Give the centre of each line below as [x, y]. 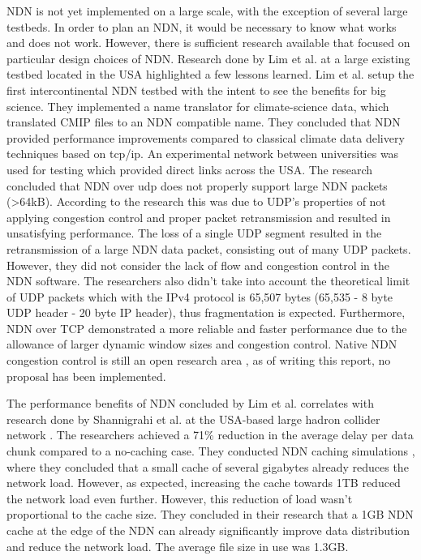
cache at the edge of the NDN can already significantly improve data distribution [208, 530]
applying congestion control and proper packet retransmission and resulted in [199, 217]
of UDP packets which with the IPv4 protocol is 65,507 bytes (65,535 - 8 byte [200, 296]
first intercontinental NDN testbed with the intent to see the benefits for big [196, 90]
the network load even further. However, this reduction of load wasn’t [180, 498]
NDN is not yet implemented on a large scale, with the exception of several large [207, 11]
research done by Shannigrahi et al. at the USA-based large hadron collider [193, 419]
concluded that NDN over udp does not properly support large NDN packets [197, 185]
